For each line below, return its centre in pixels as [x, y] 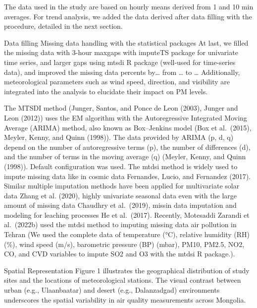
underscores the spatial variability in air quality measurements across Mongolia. [125, 299]
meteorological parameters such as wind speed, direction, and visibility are [117, 82]
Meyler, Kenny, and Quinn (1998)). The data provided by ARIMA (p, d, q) [119, 137]
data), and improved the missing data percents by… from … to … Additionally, [122, 72]
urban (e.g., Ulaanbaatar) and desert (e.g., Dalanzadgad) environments [112, 290]
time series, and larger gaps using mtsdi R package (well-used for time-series [120, 62]
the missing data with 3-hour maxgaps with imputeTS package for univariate [121, 52]
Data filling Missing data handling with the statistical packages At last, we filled [126, 42]
